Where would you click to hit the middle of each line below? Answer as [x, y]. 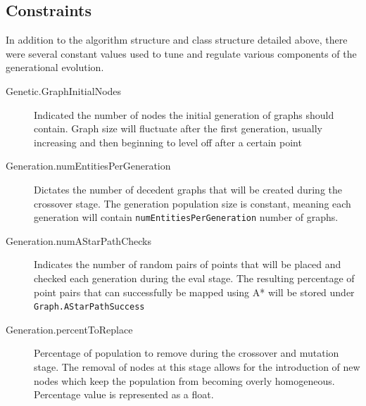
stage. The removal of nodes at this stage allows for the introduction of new [197, 367]
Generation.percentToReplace [69, 329]
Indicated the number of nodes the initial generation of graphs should [184, 114]
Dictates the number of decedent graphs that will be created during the [188, 189]
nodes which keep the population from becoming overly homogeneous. [184, 380]
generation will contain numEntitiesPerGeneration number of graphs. [186, 217]
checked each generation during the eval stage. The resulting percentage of [194, 278]
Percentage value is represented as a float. [124, 394]
